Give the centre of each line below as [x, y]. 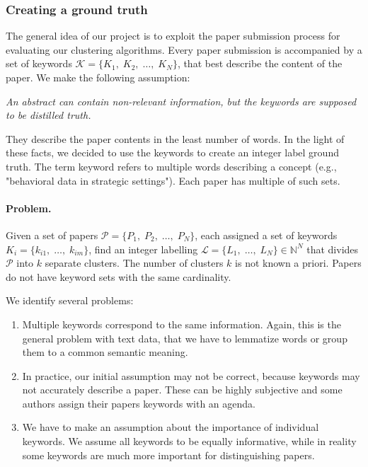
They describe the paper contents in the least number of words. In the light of [175, 138]
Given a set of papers [52, 235]
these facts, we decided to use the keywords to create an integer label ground [172, 152]
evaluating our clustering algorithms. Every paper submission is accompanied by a [184, 49]
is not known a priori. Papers [298, 263]
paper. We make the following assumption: [98, 77]
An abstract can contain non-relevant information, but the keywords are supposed [181, 101]
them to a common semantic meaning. [105, 352]
